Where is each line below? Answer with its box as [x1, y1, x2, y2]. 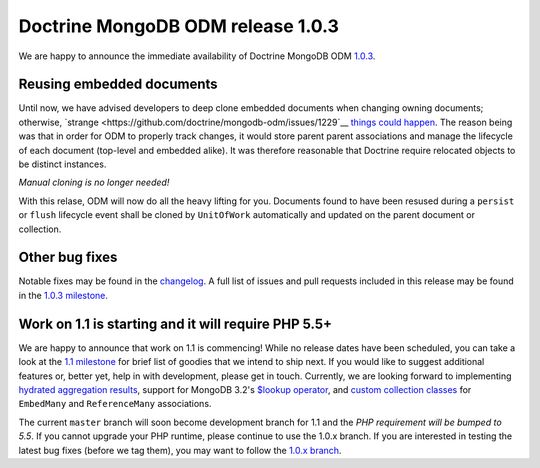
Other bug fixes [18, 249, 118, 266]
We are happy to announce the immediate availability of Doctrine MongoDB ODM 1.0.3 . [18, 50, 376, 62]
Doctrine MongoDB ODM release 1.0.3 [18, 15, 340, 37]
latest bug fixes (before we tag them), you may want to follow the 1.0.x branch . [18, 444, 342, 456]
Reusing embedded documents [18, 76, 219, 93]
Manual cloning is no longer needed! [18, 176, 170, 189]
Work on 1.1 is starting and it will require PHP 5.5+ [18, 315, 333, 332]
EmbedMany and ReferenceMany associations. [18, 398, 212, 410]
